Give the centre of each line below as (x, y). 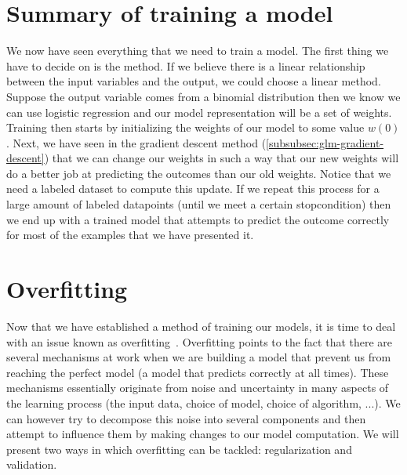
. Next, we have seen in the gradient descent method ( (136, 142)
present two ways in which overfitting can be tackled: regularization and (179, 449)
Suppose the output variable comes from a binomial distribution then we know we (203, 96)
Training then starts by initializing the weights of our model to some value (185, 127)
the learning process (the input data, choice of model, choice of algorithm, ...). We (203, 402)
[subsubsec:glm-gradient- (325, 142)
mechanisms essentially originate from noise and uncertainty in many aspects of (198, 388)
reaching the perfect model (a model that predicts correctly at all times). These (198, 372)
